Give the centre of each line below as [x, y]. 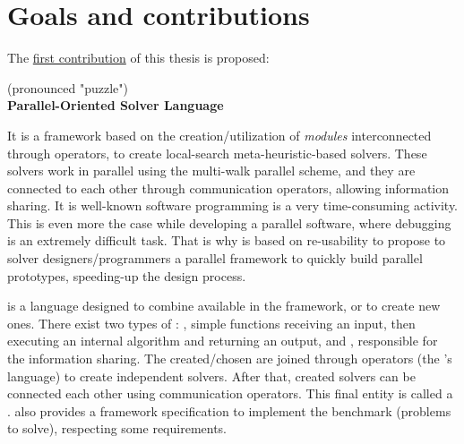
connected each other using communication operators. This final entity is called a [230, 393]
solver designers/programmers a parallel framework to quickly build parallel [215, 258]
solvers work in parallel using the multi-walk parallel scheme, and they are [211, 171]
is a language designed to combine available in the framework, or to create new [224, 306]
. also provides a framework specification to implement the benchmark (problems [229, 410]
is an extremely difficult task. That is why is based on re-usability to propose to [227, 240]
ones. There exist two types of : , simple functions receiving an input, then [211, 323]
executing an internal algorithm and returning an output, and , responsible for [223, 341]
